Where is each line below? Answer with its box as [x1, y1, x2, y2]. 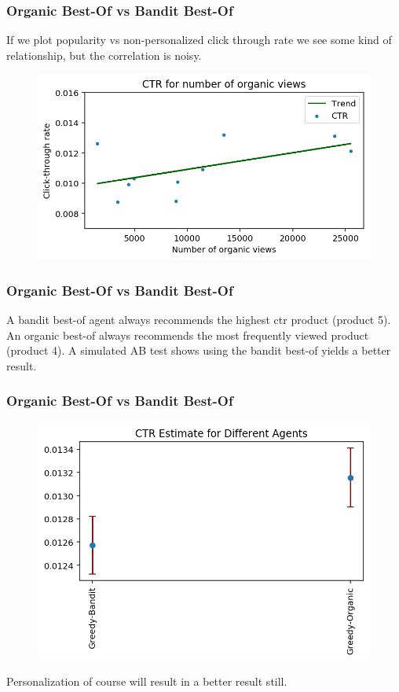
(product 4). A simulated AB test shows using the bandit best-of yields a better [6, 342, 391, 359]
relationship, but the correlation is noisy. [6, 46, 202, 63]
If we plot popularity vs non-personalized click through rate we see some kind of [6, 31, 392, 48]
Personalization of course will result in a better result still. [6, 673, 287, 690]
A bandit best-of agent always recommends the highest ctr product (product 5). [6, 311, 391, 328]
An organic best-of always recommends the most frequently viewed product [6, 326, 369, 343]
